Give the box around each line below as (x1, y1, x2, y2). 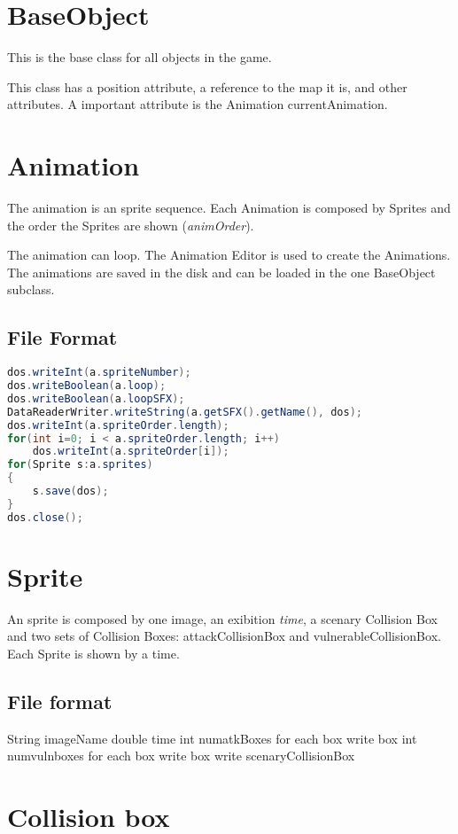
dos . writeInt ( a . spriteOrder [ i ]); (32, 445, 229, 458)
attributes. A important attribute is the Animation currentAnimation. (7, 95, 388, 113)
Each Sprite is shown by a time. (7, 644, 180, 663)
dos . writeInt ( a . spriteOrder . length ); (7, 418, 229, 432)
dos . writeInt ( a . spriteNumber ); (7, 366, 191, 379)
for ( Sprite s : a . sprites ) (7, 458, 153, 472)
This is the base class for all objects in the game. (7, 48, 272, 66)
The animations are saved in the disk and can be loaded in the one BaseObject (7, 262, 436, 281)
